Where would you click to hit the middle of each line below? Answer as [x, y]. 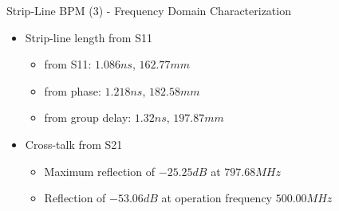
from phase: [73, 90]
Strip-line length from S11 [89, 37]
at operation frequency [217, 198]
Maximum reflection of [100, 171]
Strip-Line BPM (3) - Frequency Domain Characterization [149, 10]
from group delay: [88, 117]
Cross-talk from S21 [74, 144]
